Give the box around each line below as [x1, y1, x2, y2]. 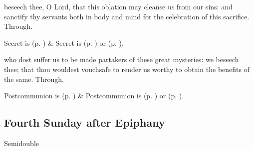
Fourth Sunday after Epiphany [4, 115, 165, 130]
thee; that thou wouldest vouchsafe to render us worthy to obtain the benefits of [4, 64, 250, 74]
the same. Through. [4, 74, 64, 84]
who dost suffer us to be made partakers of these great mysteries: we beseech [4, 54, 239, 65]
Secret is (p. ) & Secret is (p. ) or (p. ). [4, 37, 124, 48]
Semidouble [4, 138, 39, 148]
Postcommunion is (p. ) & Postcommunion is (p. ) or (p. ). [4, 90, 184, 101]
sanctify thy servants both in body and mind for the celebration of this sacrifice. [4, 11, 250, 21]
